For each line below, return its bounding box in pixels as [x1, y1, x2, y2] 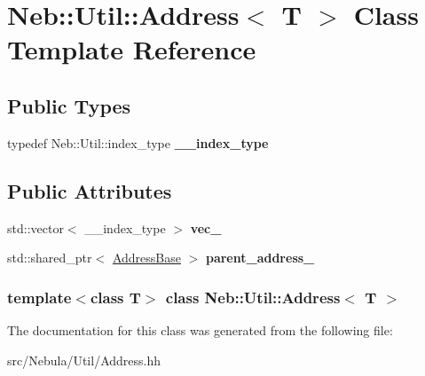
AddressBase [112, 248, 181, 267]
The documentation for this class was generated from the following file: [7, 320, 393, 339]
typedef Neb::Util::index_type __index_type [7, 133, 269, 152]
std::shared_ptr [7, 248, 92, 267]
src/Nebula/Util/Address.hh [7, 350, 161, 369]
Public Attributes [7, 176, 172, 204]
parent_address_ [205, 248, 315, 267]
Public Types [7, 91, 131, 119]
